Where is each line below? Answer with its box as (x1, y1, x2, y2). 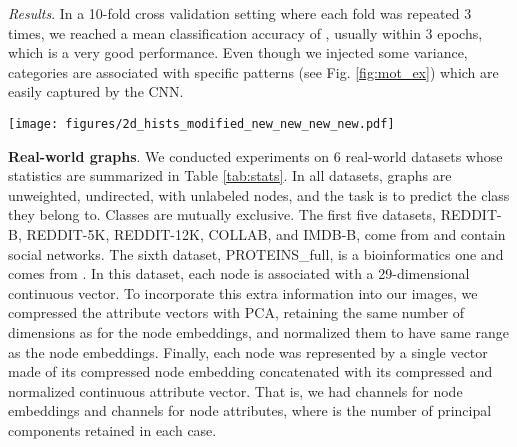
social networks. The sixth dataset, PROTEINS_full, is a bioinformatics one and (8, 243, 504, 264)
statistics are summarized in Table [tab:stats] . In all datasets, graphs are (8, 165, 452, 186)
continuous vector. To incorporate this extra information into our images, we (8, 282, 478, 303)
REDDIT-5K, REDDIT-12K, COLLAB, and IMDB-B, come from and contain (26, 224, 506, 244)
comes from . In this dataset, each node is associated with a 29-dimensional (8, 263, 470, 284)
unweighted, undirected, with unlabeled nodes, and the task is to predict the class (8, 184, 510, 205)
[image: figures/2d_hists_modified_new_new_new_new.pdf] (8, 116, 395, 131)
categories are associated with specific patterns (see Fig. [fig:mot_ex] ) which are (8, 61, 499, 82)
